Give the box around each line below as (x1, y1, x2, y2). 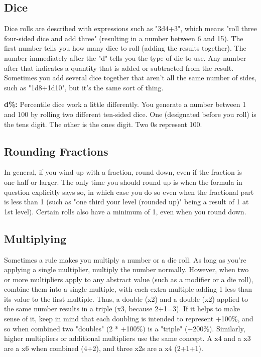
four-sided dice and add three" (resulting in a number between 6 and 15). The (4, 33, 243, 43)
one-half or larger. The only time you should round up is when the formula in (4, 176, 242, 187)
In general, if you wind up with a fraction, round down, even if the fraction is (4, 167, 242, 177)
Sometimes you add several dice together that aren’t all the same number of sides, (4, 72, 256, 83)
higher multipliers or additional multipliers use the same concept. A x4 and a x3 (4, 333, 251, 343)
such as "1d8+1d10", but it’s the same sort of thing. (4, 82, 164, 92)
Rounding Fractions (4, 143, 108, 159)
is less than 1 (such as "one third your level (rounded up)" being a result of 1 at (4, 196, 249, 207)
